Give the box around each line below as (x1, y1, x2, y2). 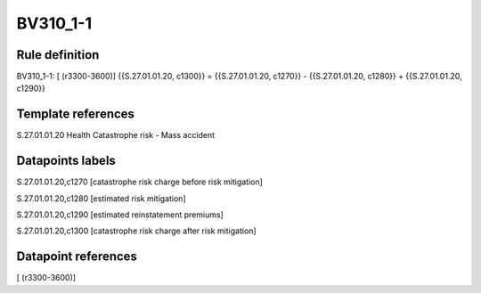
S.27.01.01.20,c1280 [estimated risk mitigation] (16, 192, 186, 204)
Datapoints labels (16, 153, 116, 168)
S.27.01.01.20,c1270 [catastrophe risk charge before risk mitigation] (16, 176, 263, 187)
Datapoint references (16, 249, 138, 265)
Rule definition (16, 47, 100, 62)
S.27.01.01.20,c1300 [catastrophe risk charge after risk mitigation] (16, 225, 257, 236)
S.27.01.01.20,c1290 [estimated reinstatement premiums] (16, 209, 224, 220)
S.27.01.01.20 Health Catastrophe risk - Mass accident (16, 130, 216, 141)
